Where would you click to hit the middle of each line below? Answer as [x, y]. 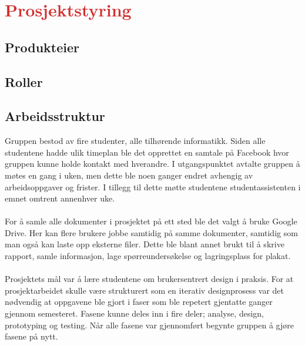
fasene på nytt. [31, 336]
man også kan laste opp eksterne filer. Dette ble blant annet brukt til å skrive [145, 244]
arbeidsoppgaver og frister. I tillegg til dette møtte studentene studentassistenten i [153, 187]
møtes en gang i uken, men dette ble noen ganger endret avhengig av [129, 175]
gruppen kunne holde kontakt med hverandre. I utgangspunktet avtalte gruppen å [152, 164]
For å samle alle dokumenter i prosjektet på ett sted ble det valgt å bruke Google [151, 221]
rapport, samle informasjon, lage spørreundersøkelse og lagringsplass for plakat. [148, 256]
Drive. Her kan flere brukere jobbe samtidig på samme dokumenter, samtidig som [151, 232]
